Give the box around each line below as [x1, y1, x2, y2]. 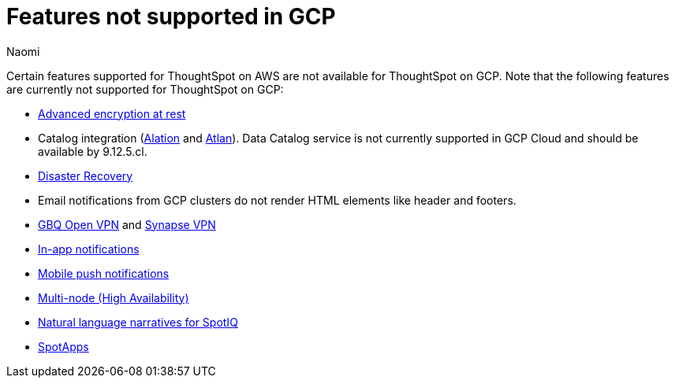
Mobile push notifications [38, 266, 170, 280]
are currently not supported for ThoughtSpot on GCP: [6, 82, 284, 96]
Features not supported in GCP [6, 3, 336, 30]
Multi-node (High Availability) [38, 290, 189, 305]
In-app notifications [38, 242, 140, 256]
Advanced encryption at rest [38, 106, 186, 120]
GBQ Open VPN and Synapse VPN [38, 217, 216, 231]
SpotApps [38, 339, 89, 353]
